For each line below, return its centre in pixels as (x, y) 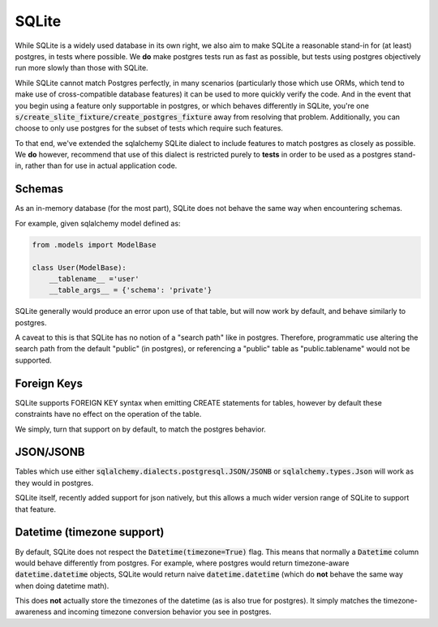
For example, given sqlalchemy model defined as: (98, 223)
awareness (33, 612)
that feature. (36, 509)
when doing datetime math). (62, 586)
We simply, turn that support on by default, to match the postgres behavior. (141, 429)
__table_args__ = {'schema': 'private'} (131, 290)
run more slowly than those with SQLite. (82, 68)
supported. (33, 360)
